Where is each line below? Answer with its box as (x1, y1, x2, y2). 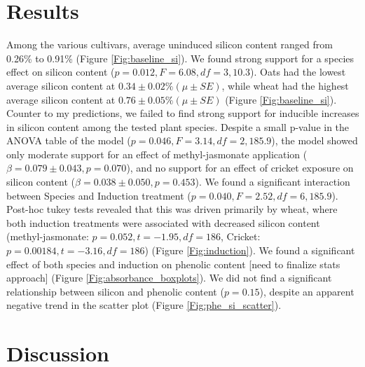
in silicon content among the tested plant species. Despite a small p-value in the (6, 119, 350, 134)
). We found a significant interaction (195, 174, 350, 189)
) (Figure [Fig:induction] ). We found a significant (144, 243, 355, 258)
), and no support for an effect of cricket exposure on (126, 160, 354, 175)
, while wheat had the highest (221, 78, 349, 92)
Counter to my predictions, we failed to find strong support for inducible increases (6, 106, 359, 120)
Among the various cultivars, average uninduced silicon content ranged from (6, 37, 333, 52)
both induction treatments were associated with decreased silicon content (6, 215, 320, 230)
